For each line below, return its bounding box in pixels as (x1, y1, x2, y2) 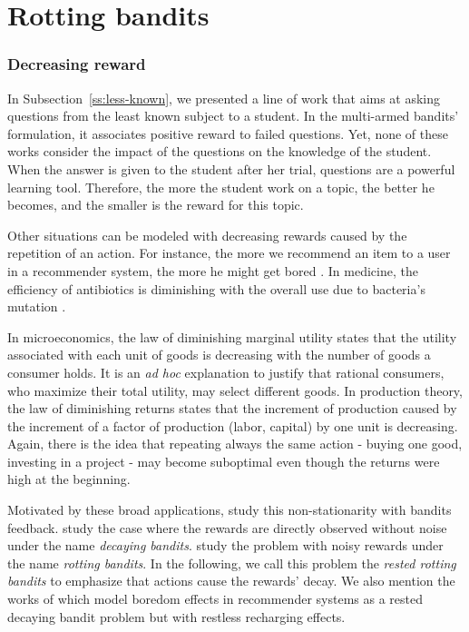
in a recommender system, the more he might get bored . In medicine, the (7, 261, 418, 280)
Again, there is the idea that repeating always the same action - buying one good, (7, 434, 463, 453)
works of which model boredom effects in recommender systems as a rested (7, 589, 423, 608)
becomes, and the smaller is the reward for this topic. (7, 195, 304, 214)
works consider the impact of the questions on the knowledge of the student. (7, 142, 432, 161)
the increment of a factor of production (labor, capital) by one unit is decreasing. (7, 416, 458, 435)
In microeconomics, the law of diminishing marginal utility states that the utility (7, 327, 457, 346)
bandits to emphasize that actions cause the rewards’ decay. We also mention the (7, 571, 455, 590)
